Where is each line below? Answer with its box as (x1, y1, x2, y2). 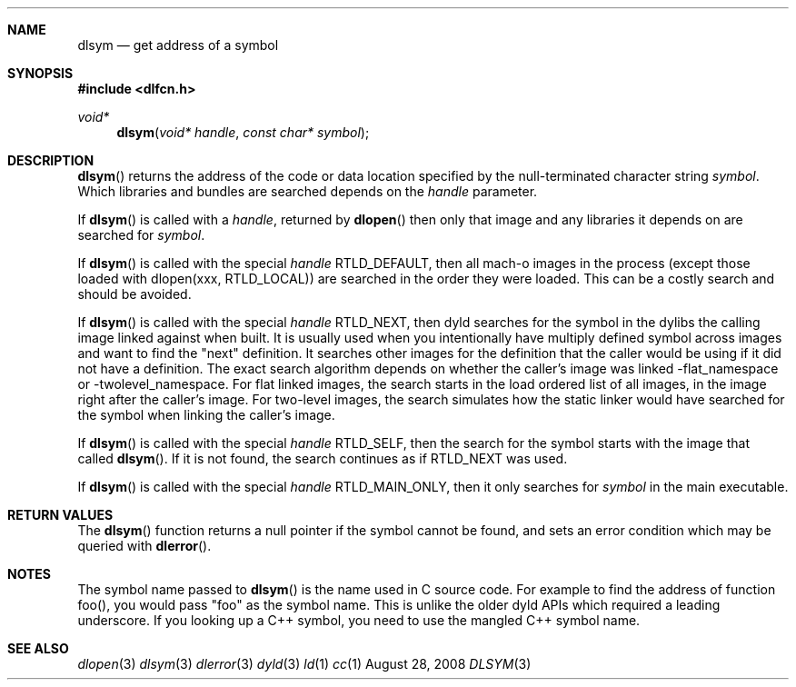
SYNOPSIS (7, 65, 74, 81)
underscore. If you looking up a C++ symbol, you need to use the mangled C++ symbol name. (77, 612, 641, 628)
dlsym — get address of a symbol (77, 37, 279, 53)
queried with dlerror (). (77, 538, 212, 553)
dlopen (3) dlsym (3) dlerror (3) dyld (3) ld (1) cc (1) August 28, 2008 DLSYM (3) (77, 656, 532, 672)
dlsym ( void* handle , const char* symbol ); (116, 124, 370, 140)
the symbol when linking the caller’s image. (77, 407, 335, 423)
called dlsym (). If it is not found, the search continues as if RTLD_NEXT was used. (77, 451, 568, 466)
